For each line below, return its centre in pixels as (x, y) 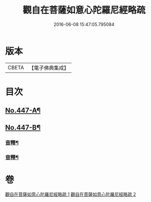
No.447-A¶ (23, 110)
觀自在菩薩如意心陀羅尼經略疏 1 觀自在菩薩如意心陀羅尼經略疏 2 (71, 195)
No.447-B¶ (23, 127)
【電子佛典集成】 (49, 68)
